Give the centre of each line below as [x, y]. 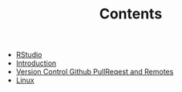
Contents [131, 14]
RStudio [29, 55]
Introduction [36, 63]
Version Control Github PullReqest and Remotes [95, 72]
